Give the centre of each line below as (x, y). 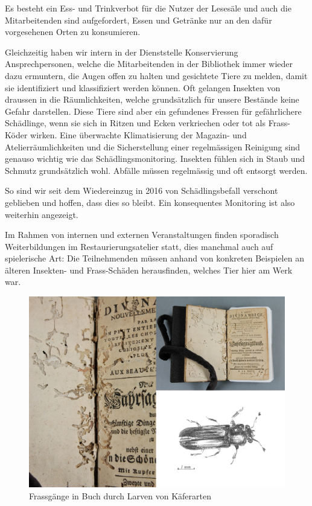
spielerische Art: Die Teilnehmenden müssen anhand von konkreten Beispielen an (154, 258)
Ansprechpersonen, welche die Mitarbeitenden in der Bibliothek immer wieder (149, 64)
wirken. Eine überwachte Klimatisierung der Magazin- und (138, 134)
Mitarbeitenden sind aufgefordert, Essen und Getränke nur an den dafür (138, 20)
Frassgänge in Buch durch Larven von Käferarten (120, 495)
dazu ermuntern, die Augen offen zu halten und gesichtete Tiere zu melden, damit (156, 75)
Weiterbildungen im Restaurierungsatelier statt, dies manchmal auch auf (139, 246)
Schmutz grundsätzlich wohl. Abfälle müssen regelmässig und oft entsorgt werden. (156, 170)
